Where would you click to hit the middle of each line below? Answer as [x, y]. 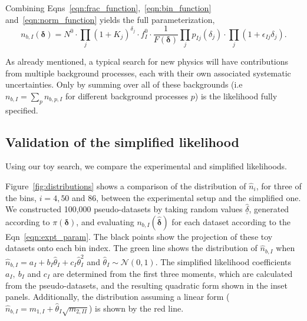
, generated [269, 209]
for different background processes [127, 96]
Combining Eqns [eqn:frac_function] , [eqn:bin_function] [108, 8]
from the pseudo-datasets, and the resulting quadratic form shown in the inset [146, 285]
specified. [22, 110]
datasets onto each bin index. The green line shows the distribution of [131, 248]
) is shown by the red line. [136, 308]
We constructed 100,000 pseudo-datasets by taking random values [124, 209]
